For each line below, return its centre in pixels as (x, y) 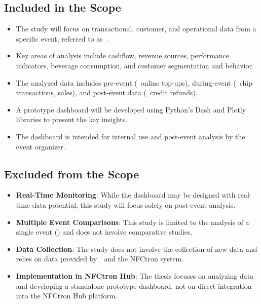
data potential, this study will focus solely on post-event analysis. (134, 204)
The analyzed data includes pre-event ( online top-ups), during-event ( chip (134, 82)
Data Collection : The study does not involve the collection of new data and (137, 249)
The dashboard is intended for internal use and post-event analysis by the (130, 136)
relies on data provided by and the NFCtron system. (100, 259)
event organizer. (41, 146)
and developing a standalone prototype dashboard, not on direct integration (134, 286)
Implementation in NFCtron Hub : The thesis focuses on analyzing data (135, 275)
